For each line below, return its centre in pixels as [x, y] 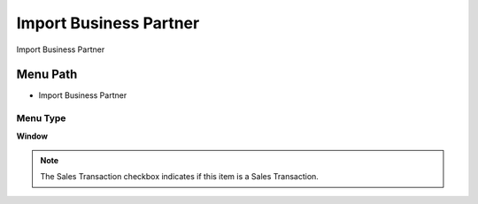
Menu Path [47, 75]
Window [32, 136]
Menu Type [41, 118]
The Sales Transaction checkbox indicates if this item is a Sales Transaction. [179, 177]
